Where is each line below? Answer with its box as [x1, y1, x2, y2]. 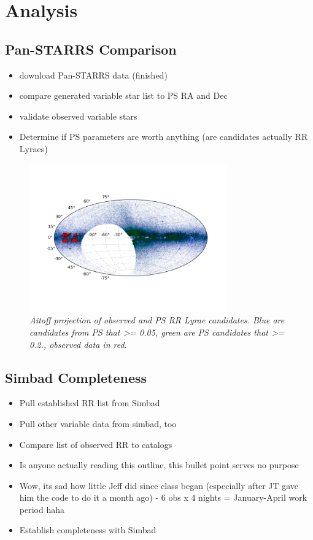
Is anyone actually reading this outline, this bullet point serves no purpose [19, 458, 299, 471]
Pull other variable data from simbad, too [19, 417, 177, 430]
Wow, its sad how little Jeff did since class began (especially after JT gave [19, 479, 299, 492]
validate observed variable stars [19, 109, 137, 122]
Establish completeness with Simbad [19, 523, 156, 536]
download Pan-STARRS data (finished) [19, 68, 168, 81]
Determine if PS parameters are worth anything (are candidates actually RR [19, 130, 308, 143]
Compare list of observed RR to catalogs [19, 438, 172, 450]
